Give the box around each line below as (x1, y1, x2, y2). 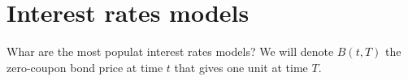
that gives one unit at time (174, 58, 308, 75)
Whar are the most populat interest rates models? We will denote (7, 43, 334, 60)
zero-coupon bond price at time (7, 58, 163, 75)
